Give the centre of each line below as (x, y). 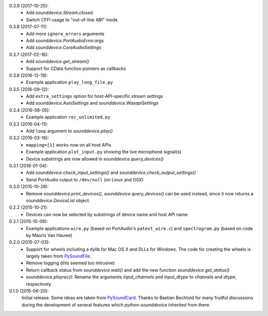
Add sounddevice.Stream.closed (59, 13)
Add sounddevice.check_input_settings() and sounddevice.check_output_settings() (111, 173)
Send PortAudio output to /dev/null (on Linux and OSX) (85, 179)
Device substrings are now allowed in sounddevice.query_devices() (95, 158)
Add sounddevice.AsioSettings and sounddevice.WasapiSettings (92, 103)
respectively (39, 284)
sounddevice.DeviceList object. (58, 200)
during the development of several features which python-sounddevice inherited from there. (116, 305)
